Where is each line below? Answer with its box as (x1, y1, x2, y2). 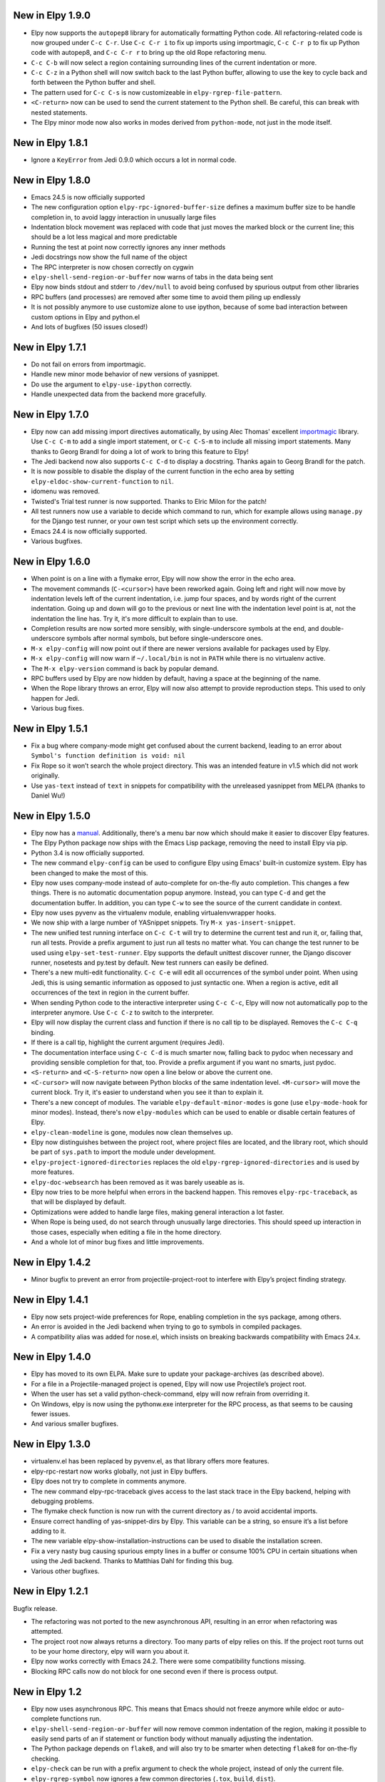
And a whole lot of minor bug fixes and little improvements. (31, 1237, 205, 1246)
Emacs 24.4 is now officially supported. (31, 527, 148, 535)
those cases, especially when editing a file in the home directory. (31, 1227, 222, 1236)
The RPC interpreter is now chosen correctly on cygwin (31, 262, 194, 271)
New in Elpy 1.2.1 (13, 1585, 88, 1597)
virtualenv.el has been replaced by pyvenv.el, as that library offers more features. (31, 1457, 270, 1466)
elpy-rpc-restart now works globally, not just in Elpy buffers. (31, 1467, 208, 1475)
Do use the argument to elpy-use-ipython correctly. (31, 380, 192, 388)
